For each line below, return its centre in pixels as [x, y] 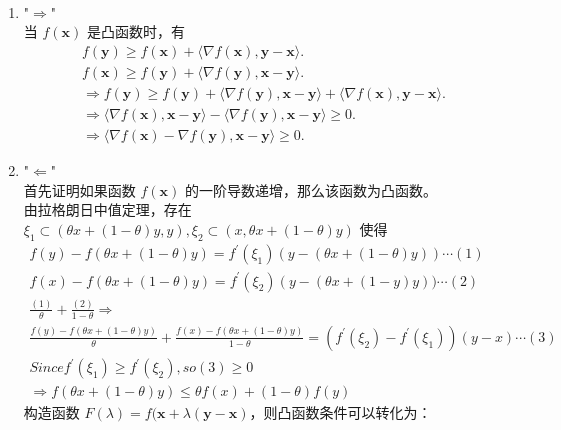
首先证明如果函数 [79, 189]
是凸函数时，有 [135, 31]
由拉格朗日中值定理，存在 [107, 209]
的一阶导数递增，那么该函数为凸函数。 [310, 189]
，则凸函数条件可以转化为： [340, 412]
